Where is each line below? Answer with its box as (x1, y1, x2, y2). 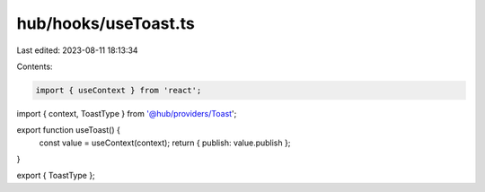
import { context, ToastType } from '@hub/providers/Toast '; (16, 108, 237, 118)
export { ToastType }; (16, 170, 96, 181)
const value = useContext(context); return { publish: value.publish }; (39, 137, 291, 148)
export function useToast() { (16, 125, 120, 135)
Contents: (16, 61, 53, 72)
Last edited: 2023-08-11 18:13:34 (16, 45, 138, 56)
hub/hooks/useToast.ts (16, 13, 195, 33)
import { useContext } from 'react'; (35, 85, 202, 95)
